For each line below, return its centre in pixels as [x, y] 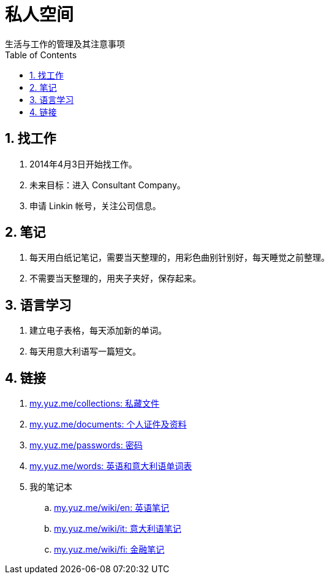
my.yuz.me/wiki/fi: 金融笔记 [109, 550]
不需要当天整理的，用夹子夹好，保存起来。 [115, 278]
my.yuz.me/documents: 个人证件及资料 [108, 424]
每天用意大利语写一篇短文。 [85, 351]
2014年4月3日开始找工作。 [83, 164]
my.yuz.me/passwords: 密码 [86, 445]
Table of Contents [41, 55]
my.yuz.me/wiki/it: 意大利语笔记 [118, 529]
